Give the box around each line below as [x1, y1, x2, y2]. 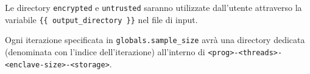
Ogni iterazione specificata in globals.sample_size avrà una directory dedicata [5, 33, 305, 46]
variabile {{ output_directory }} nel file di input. [5, 13, 198, 25]
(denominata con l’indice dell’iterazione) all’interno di [5, 45, 205, 58]
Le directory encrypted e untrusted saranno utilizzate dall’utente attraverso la [5, 1, 302, 13]
